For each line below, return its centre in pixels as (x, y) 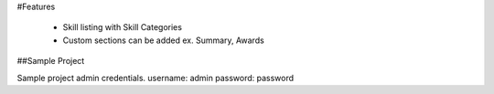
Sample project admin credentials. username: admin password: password (156, 78)
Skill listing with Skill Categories (123, 27)
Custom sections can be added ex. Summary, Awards (163, 40)
